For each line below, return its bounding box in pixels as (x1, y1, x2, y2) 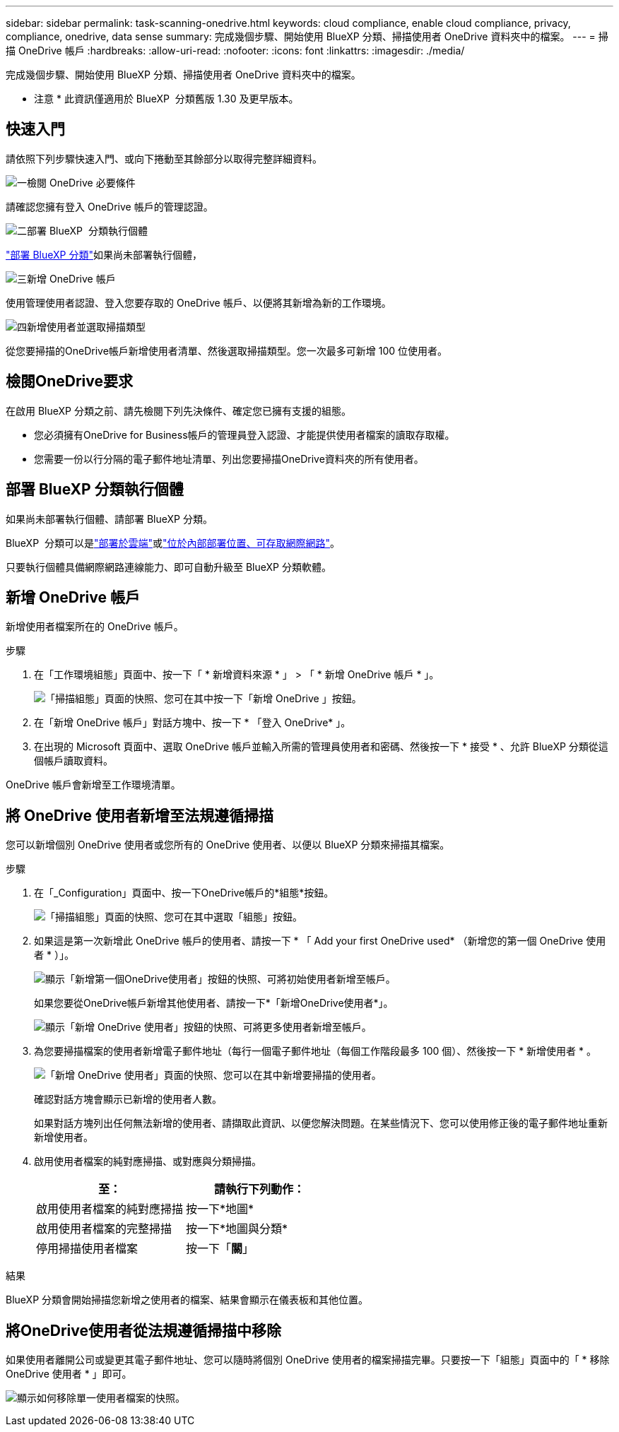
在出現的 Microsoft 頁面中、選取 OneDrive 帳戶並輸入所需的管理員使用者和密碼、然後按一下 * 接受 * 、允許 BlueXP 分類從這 (34, 740, 608, 753)
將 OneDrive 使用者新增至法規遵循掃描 (6, 806, 273, 824)
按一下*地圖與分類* (186, 1221, 288, 1236)
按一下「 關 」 (186, 1241, 254, 1256)
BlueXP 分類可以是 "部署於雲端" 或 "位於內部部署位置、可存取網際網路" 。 (6, 536, 341, 549)
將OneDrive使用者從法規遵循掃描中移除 (6, 1321, 281, 1339)
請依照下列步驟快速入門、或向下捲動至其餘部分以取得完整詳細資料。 (6, 152, 322, 165)
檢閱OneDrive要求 (6, 372, 133, 391)
